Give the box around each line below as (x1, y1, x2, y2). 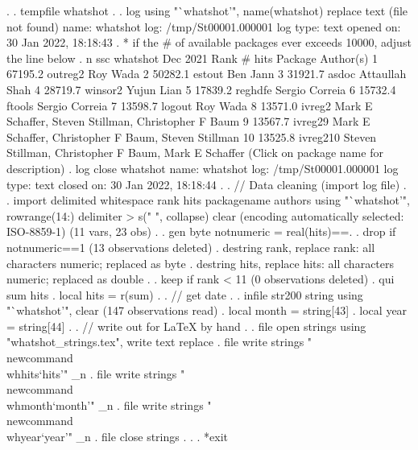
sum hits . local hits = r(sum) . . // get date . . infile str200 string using (6, 286, 363, 303)
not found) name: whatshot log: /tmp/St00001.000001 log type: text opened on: (6, 18, 401, 35)
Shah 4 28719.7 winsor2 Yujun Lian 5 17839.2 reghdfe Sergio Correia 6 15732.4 (6, 81, 396, 97)
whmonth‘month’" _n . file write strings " (6, 396, 212, 413)
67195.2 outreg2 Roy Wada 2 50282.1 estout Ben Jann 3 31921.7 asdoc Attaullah (6, 65, 407, 82)
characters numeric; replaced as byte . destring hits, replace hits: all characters (6, 254, 395, 271)
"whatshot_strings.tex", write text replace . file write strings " (6, 333, 312, 350)
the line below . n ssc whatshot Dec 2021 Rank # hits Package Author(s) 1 (6, 49, 379, 66)
